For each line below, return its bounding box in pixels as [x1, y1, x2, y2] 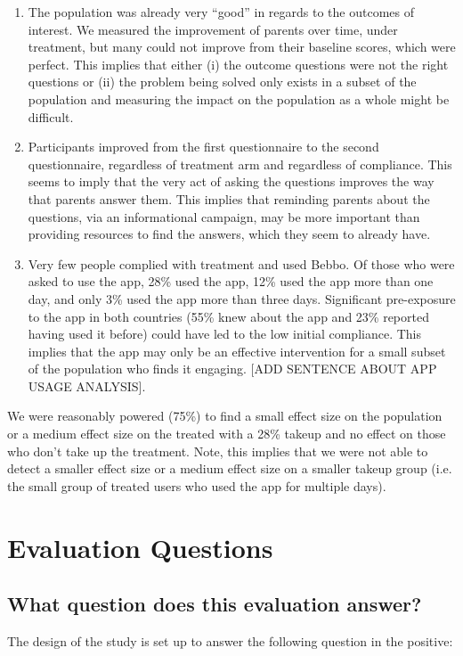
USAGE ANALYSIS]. [28, 376, 146, 395]
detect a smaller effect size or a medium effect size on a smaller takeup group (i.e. [7, 459, 452, 478]
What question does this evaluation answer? [7, 590, 422, 618]
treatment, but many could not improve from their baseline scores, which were [28, 37, 456, 56]
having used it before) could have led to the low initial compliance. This [28, 324, 421, 343]
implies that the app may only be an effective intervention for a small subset [28, 341, 446, 360]
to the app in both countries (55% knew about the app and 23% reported [28, 307, 429, 325]
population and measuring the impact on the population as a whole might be [28, 89, 450, 108]
